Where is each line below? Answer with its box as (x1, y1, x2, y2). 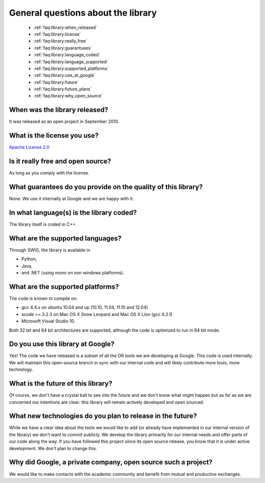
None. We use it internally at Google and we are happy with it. (9, 196, 134, 202)
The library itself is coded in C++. (9, 221, 77, 227)
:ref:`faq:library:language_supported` (33, 59, 108, 65)
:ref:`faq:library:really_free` (33, 38, 88, 44)
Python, (21, 256, 37, 262)
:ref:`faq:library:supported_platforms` (33, 65, 109, 71)
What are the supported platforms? (9, 282, 119, 291)
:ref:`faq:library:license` (33, 31, 81, 37)
